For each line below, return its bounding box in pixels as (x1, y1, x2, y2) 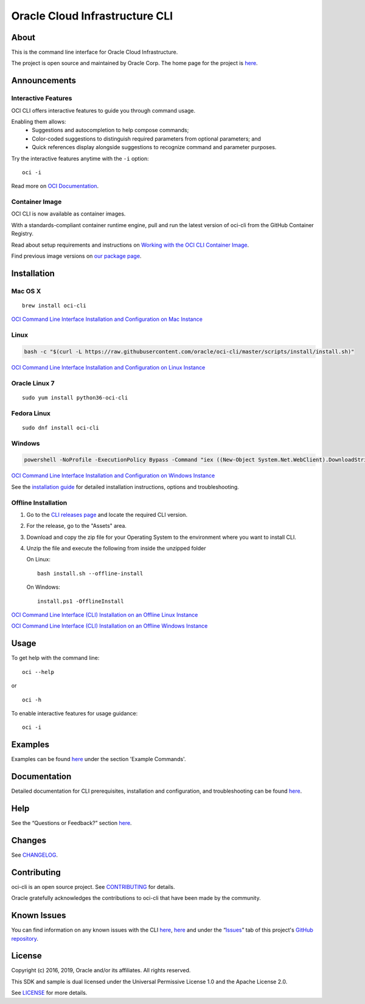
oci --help (22, 669, 55, 675)
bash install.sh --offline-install (37, 570, 144, 577)
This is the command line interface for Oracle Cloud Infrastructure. (11, 49, 178, 56)
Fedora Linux (11, 409, 51, 417)
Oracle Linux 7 (11, 379, 55, 387)
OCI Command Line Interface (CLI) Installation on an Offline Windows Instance (11, 622, 208, 630)
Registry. (11, 230, 33, 237)
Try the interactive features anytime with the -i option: (11, 155, 149, 162)
